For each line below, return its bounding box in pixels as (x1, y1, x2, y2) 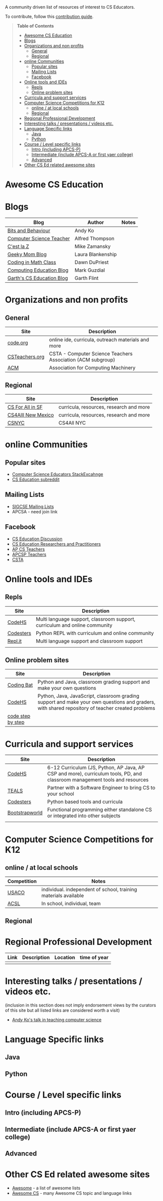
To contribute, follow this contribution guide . (5, 14, 94, 19)
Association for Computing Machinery (49, 364, 136, 371)
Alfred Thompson (74, 235, 115, 242)
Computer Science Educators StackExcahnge (12, 471, 103, 477)
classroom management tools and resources (47, 776, 149, 783)
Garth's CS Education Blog (7, 275, 68, 282)
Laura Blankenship (74, 251, 117, 258)
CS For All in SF (7, 403, 43, 410)
